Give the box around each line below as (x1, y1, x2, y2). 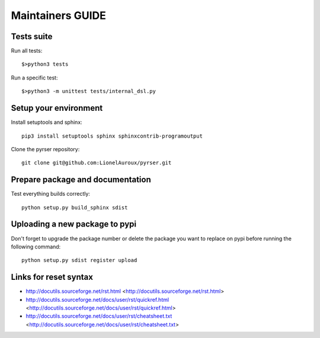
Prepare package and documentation (11, 175, 151, 185)
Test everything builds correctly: (11, 190, 90, 197)
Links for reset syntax (11, 272, 93, 282)
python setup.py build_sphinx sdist (21, 204, 128, 211)
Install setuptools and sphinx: (11, 119, 82, 126)
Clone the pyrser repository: (11, 145, 80, 152)
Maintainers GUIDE (11, 9, 107, 22)
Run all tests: (11, 47, 43, 55)
